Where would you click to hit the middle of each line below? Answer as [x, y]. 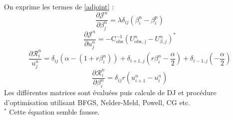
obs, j [140, 42]
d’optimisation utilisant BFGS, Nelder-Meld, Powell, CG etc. [97, 102]
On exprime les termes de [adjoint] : [59, 6]
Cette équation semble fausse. [54, 112]
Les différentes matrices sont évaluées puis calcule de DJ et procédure [110, 92]
